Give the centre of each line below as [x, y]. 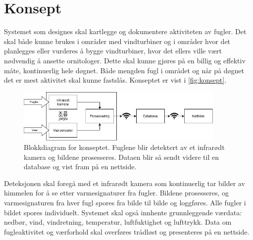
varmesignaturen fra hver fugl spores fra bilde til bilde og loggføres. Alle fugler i [125, 203]
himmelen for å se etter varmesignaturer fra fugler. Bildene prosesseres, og [117, 193]
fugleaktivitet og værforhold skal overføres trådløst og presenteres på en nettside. [127, 231]
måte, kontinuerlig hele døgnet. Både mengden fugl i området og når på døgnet [124, 70]
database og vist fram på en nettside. [80, 167]
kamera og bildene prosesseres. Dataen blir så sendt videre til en [121, 157]
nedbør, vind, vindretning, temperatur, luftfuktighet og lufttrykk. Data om [118, 222]
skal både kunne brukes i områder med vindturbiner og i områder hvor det [117, 41]
